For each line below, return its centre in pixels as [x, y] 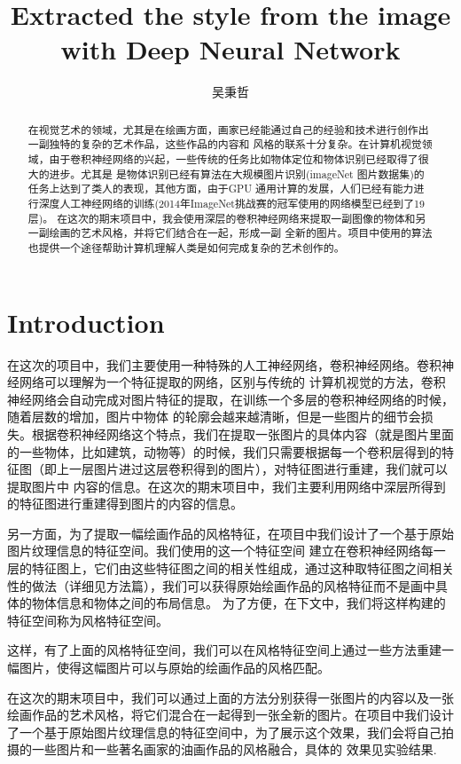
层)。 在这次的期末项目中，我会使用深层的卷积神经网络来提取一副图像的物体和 [222, 218]
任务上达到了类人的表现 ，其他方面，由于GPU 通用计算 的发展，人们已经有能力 [221, 189]
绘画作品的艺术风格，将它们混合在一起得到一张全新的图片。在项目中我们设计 [230, 715]
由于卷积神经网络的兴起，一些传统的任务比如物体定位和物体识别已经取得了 [234, 159]
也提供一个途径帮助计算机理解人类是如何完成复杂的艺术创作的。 [186, 247]
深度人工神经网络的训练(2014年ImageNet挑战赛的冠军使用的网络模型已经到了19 [232, 203]
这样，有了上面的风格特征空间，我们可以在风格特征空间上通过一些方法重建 [224, 650]
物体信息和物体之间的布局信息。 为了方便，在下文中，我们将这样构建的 [238, 603]
